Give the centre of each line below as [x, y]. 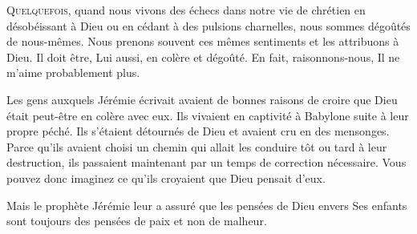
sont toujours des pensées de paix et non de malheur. [137, 221]
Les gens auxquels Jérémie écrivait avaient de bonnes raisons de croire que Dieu [202, 99]
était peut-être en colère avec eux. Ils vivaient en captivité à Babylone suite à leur [208, 115]
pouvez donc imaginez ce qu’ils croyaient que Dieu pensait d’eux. [166, 178]
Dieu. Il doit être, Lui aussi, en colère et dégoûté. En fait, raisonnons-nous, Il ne [203, 56]
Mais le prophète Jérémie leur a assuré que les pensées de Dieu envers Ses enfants [207, 205]
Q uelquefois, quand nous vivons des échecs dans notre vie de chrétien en [186, 10]
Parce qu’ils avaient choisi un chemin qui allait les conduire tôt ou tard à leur [197, 146]
